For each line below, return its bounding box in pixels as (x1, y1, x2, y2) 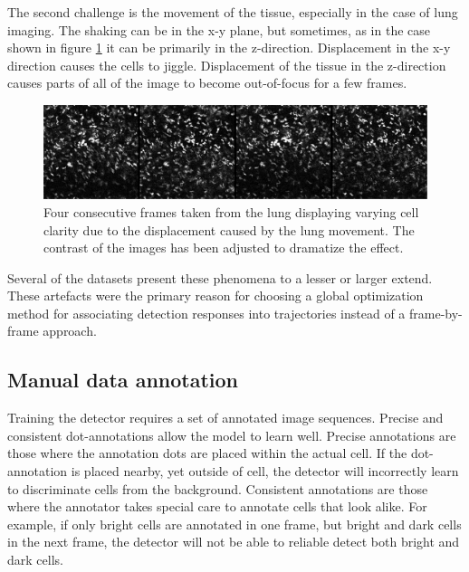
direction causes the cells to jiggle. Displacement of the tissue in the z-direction (7, 55, 446, 74)
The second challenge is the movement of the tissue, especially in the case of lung (7, 3, 458, 21)
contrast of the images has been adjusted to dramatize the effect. (43, 238, 404, 257)
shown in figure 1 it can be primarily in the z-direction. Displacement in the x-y (7, 38, 451, 57)
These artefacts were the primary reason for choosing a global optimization (7, 286, 424, 305)
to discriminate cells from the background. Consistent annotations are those (7, 479, 428, 498)
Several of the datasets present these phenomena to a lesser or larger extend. (7, 268, 433, 287)
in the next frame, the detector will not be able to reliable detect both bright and (7, 532, 460, 551)
